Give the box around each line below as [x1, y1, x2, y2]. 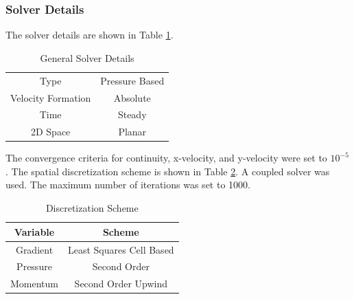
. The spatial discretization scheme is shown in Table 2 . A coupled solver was [5, 164, 330, 178]
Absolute [113, 90, 151, 104]
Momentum [10, 276, 58, 291]
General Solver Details [40, 50, 134, 65]
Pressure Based [100, 73, 165, 87]
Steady [117, 107, 147, 122]
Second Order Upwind [74, 276, 168, 291]
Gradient [15, 242, 54, 256]
